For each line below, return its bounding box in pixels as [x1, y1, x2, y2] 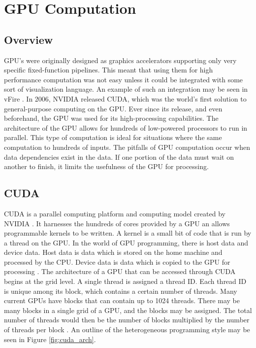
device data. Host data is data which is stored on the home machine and [4, 247, 223, 257]
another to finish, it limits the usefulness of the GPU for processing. [4, 161, 209, 172]
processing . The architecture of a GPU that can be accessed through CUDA [4, 266, 236, 277]
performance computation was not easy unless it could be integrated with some [4, 74, 243, 84]
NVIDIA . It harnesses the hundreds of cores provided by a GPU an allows [4, 218, 230, 228]
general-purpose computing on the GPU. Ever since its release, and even [4, 103, 223, 113]
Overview [4, 32, 53, 47]
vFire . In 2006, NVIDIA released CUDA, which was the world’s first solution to [4, 93, 247, 104]
